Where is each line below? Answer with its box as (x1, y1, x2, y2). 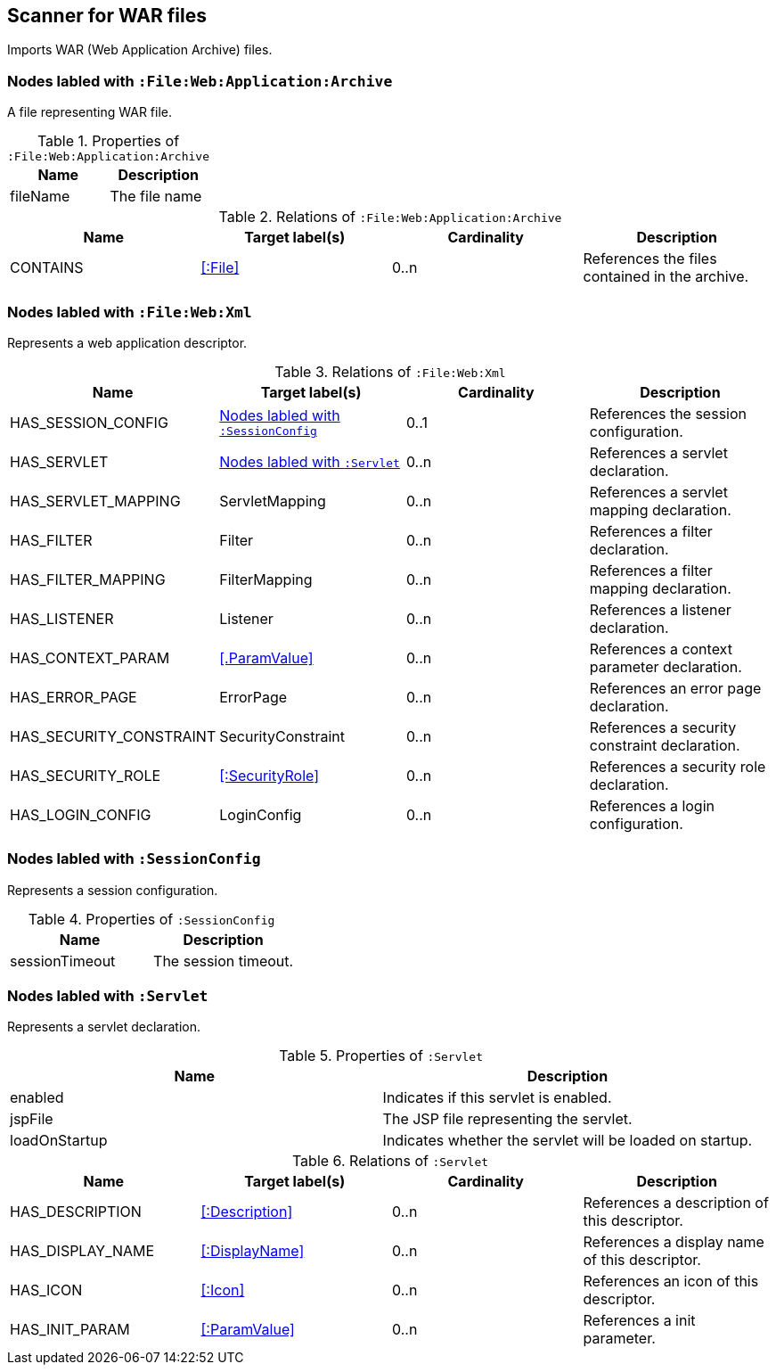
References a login (589, 796, 715, 815)
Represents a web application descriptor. (7, 334, 248, 350)
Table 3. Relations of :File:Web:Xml (274, 362, 506, 381)
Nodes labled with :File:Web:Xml (7, 302, 252, 321)
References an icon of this (583, 1272, 759, 1291)
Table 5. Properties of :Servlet (279, 1047, 484, 1065)
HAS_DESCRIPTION (10, 1203, 142, 1221)
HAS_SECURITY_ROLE (10, 766, 161, 785)
